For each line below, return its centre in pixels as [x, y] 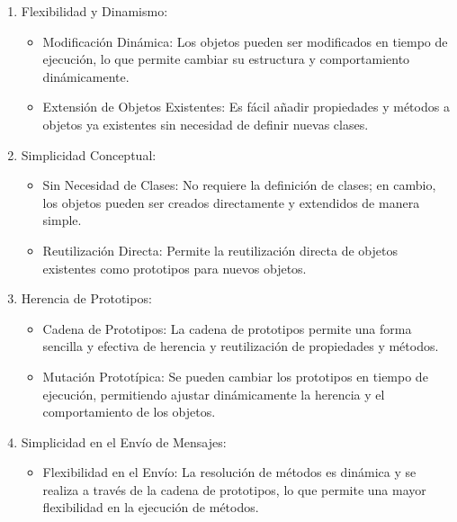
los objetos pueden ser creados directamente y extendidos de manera [231, 202]
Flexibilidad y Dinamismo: [94, 11]
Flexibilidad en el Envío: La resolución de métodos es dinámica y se [229, 472]
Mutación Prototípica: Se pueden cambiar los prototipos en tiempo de [235, 376]
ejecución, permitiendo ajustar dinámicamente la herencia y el [214, 394]
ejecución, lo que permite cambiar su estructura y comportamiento [226, 59]
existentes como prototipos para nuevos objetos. [175, 268]
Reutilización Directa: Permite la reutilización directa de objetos [220, 250]
